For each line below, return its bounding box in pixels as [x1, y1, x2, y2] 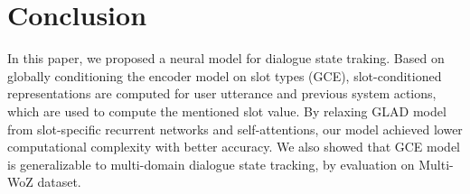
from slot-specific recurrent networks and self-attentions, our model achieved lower [7, 119, 463, 138]
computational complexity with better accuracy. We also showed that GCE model [7, 137, 461, 156]
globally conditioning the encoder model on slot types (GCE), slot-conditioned [7, 66, 442, 85]
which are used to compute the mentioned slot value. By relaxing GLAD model [7, 101, 446, 120]
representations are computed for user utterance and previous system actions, [7, 84, 437, 103]
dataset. [37, 172, 81, 191]
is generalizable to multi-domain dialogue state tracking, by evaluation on [7, 154, 415, 173]
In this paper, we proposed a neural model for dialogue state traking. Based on [7, 49, 445, 68]
